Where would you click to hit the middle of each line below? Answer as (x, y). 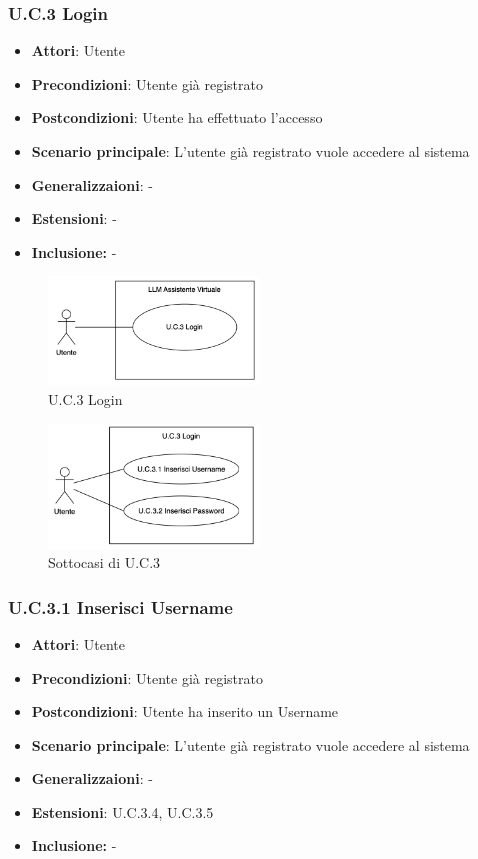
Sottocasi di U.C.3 (104, 562)
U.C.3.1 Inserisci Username (120, 606)
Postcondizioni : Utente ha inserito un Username (185, 711)
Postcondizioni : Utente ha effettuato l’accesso (177, 117)
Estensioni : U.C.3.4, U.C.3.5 (122, 811)
